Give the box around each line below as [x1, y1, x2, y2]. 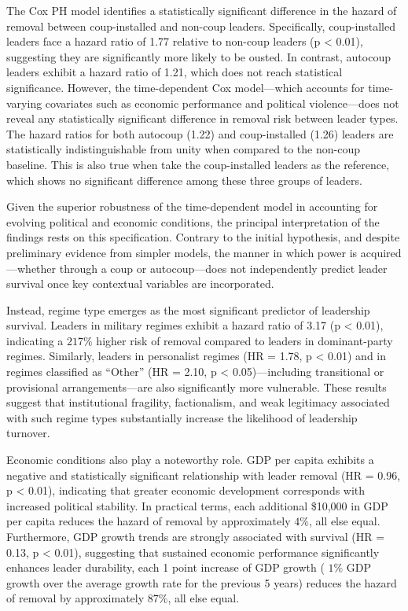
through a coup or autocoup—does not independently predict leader [59, 259, 388, 276]
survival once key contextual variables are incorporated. [6, 275, 274, 292]
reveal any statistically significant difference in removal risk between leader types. [6, 110, 399, 127]
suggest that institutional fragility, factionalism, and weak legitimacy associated [6, 394, 390, 410]
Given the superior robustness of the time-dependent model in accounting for [6, 198, 378, 215]
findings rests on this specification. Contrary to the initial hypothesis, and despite [6, 229, 400, 245]
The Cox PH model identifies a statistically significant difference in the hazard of [6, 2, 397, 18]
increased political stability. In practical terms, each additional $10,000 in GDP [6, 497, 388, 513]
